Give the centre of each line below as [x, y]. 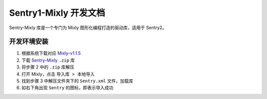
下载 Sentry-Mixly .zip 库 [48, 60]
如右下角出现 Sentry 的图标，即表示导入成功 [67, 88]
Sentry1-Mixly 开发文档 [57, 13]
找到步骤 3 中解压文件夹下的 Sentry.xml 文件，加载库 [77, 81]
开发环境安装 [29, 42]
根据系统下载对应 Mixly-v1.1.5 [51, 53]
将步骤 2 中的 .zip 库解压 [48, 67]
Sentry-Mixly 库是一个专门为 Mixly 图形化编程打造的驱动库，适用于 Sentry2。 [88, 28]
